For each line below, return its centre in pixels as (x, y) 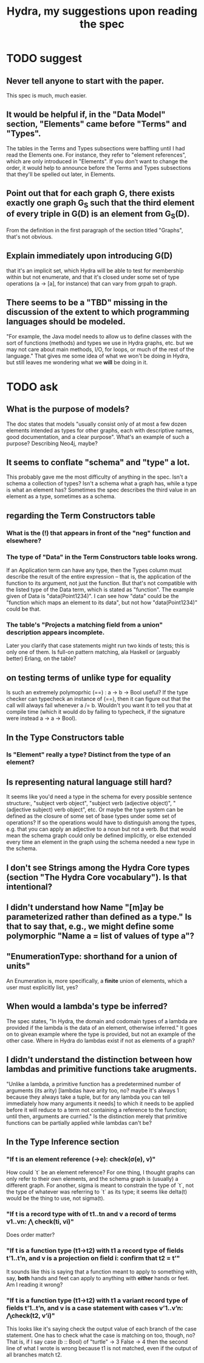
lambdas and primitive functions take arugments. (102, 1069)
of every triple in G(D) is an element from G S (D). (98, 215)
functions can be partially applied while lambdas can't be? (79, 1122)
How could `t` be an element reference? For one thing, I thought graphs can (101, 1172)
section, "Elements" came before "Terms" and (97, 124)
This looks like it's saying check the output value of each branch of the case (102, 1329)
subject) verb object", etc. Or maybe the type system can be (108, 810)
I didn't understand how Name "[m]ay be (85, 908)
